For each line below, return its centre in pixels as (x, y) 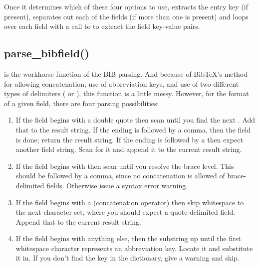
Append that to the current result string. (78, 221)
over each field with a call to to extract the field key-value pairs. (102, 26)
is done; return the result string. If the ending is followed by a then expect (129, 139)
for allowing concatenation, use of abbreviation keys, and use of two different (122, 83)
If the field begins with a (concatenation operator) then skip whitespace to (130, 202)
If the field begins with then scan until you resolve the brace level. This (125, 166)
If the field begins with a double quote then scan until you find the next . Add (135, 120)
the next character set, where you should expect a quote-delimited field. (126, 212)
